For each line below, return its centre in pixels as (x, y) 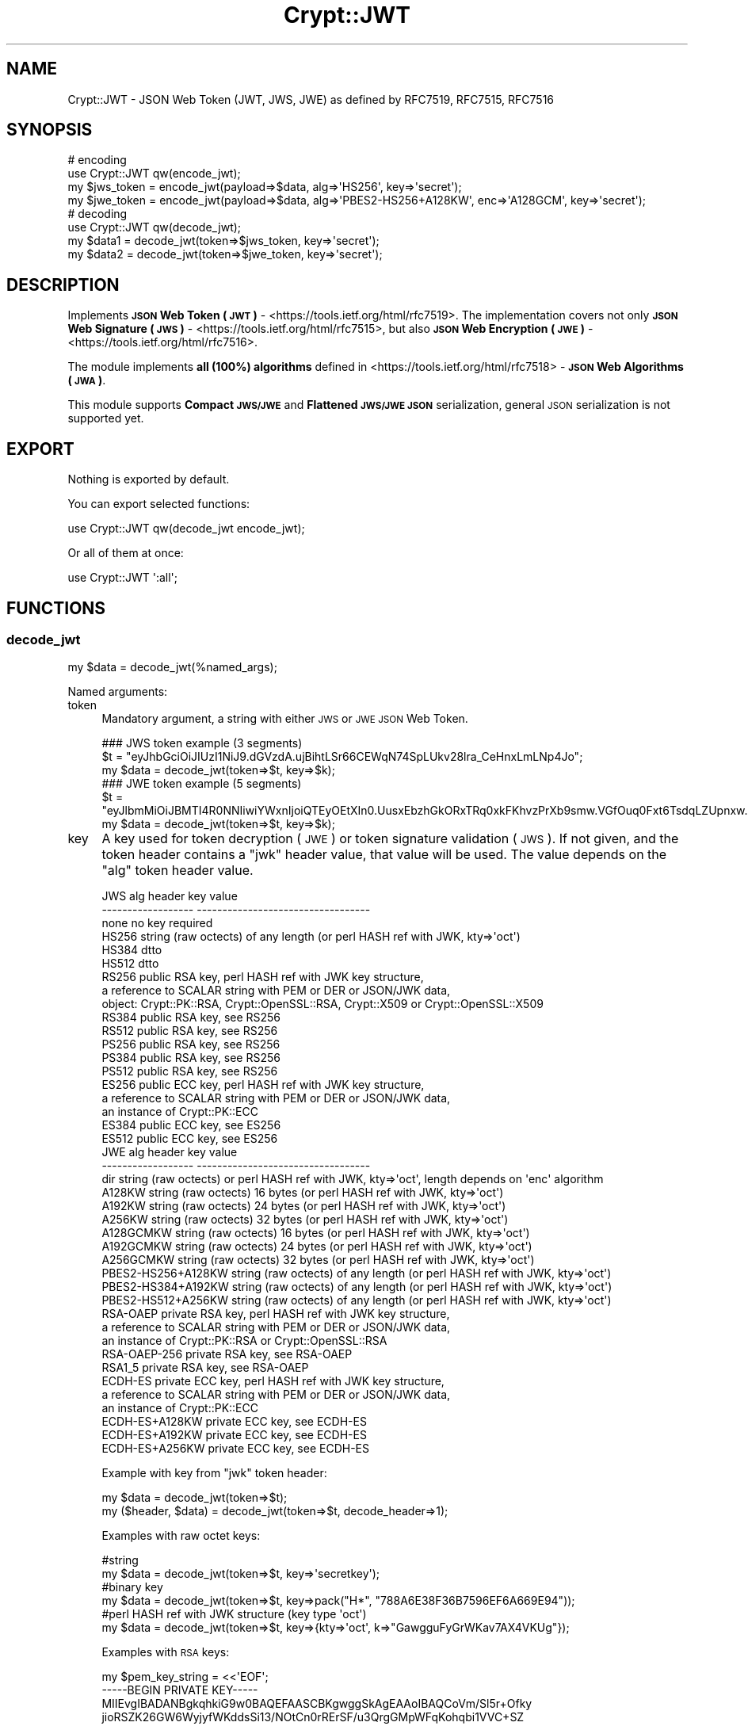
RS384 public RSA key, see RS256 (191, 1018)
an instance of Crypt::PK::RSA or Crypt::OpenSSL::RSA (244, 1341)
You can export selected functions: (159, 504)
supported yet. (106, 418)
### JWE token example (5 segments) (202, 784)
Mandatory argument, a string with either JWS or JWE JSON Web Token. (285, 719)
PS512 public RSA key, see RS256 (190, 1071)
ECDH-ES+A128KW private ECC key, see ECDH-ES (234, 1422)
